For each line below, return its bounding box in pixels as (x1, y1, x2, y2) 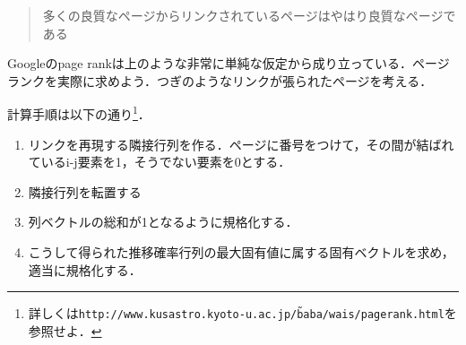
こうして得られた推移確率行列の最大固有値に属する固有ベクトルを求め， (28, 243, 454, 261)
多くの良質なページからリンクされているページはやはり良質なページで (42, 6, 456, 24)
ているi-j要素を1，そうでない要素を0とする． (28, 152, 291, 171)
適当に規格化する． (28, 260, 142, 279)
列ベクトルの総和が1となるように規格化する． (28, 212, 298, 231)
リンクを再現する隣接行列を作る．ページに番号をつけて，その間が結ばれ (28, 134, 454, 153)
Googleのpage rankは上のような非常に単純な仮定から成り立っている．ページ (7, 54, 450, 73)
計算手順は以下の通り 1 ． (7, 102, 151, 124)
